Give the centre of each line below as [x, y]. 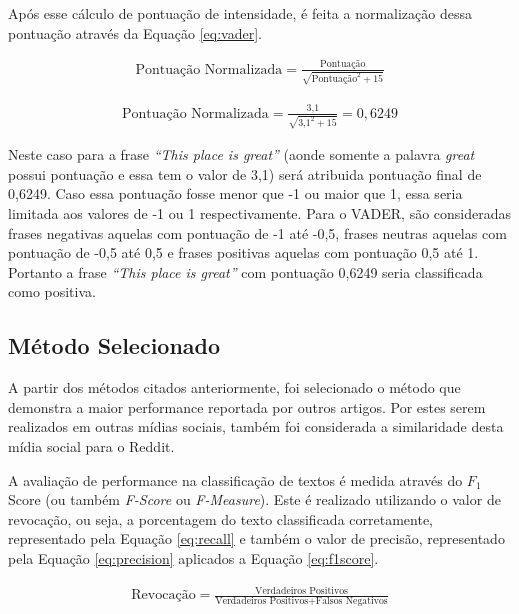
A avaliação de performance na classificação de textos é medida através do [235, 479]
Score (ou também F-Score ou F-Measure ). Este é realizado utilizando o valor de [254, 499]
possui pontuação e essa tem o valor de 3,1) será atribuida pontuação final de [245, 173]
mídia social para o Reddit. [91, 446]
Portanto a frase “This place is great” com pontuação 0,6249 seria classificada [245, 271]
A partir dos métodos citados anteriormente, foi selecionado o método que [234, 387]
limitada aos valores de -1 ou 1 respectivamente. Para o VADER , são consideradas [260, 213]
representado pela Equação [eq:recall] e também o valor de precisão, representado [256, 538]
